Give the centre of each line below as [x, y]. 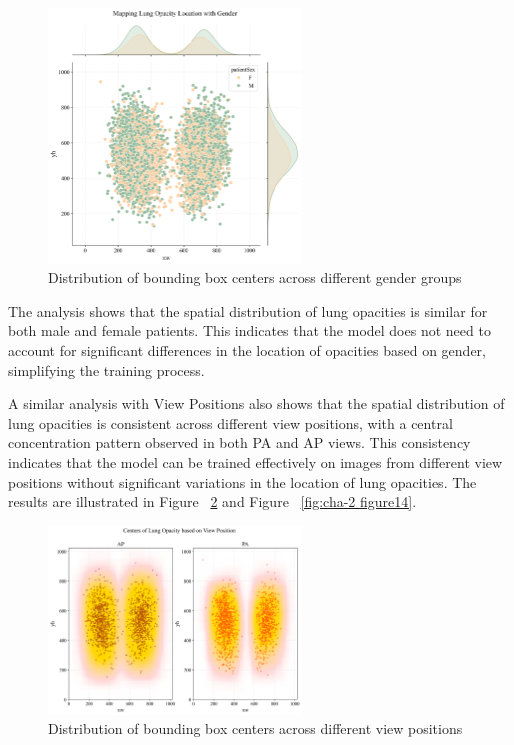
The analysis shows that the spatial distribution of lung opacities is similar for [248, 310]
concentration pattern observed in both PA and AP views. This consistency [239, 442]
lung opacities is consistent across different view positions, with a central [230, 422]
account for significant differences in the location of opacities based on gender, [247, 350]
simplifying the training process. [106, 369]
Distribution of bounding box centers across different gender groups [255, 277]
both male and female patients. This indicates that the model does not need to [249, 330]
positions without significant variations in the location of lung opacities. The [242, 481]
